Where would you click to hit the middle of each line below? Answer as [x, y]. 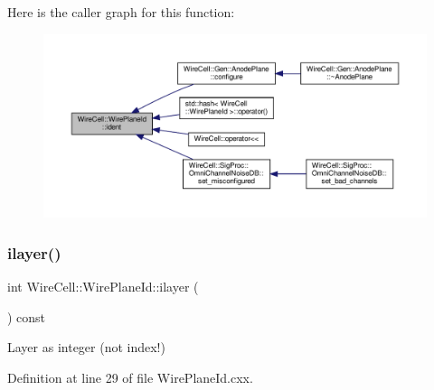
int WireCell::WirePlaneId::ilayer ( [103, 287]
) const [27, 316]
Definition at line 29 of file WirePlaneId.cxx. [130, 377]
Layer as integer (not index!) [86, 347]
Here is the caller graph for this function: [121, 12]
